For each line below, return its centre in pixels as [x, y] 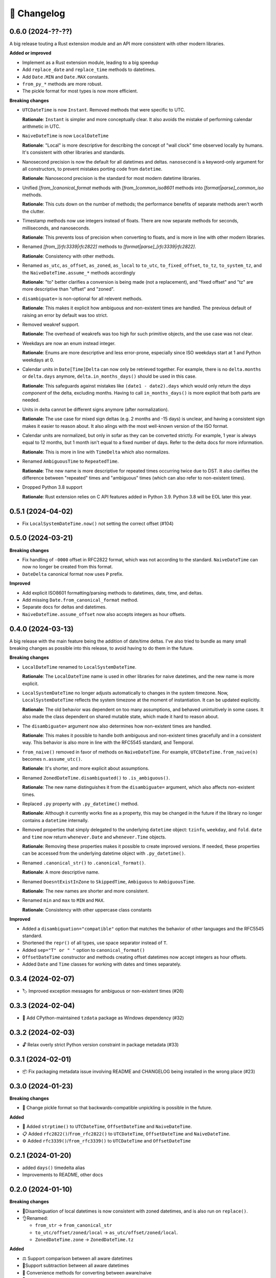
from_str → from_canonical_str [74, 1225]
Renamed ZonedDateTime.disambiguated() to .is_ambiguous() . [96, 778]
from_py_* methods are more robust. [62, 84]
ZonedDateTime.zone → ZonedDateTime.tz [84, 1240]
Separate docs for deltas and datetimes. [64, 607]
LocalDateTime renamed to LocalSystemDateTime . [79, 667]
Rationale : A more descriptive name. [61, 872]
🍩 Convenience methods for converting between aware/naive [87, 1272]
